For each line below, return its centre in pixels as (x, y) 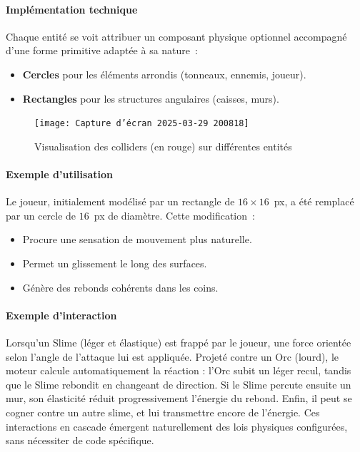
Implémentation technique (72, 9)
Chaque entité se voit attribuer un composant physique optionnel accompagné (176, 36)
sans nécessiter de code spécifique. (80, 440)
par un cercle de (41, 215)
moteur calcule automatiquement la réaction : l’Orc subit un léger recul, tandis (179, 370)
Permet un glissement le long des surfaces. (115, 263)
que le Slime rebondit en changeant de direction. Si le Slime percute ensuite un (179, 384)
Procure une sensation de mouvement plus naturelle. (137, 239)
